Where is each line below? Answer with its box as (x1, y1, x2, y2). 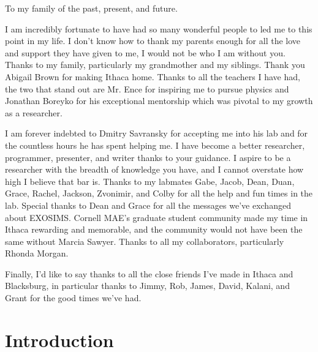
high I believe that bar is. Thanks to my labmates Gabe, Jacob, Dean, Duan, (5, 174, 295, 187)
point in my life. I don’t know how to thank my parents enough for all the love (5, 34, 301, 47)
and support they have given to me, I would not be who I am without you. (5, 46, 286, 59)
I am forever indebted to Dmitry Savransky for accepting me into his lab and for (5, 127, 308, 140)
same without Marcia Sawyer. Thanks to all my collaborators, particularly (5, 234, 284, 247)
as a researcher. (5, 106, 62, 119)
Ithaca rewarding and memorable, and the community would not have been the (5, 223, 303, 236)
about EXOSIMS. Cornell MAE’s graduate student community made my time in (5, 211, 308, 223)
